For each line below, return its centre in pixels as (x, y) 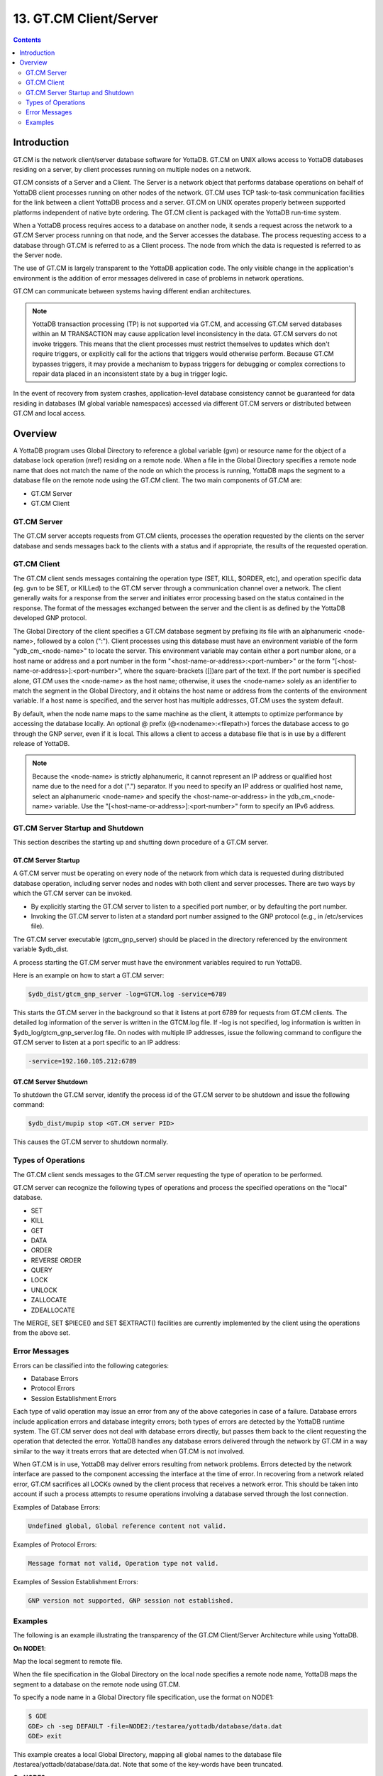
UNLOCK (44, 1290)
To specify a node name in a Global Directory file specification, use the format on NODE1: (144, 1697)
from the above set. (42, 1333)
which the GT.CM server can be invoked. (73, 893)
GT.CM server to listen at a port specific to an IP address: (97, 1043)
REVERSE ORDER (56, 1260)
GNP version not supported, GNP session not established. (131, 1601)
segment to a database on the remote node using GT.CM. (97, 1684)
